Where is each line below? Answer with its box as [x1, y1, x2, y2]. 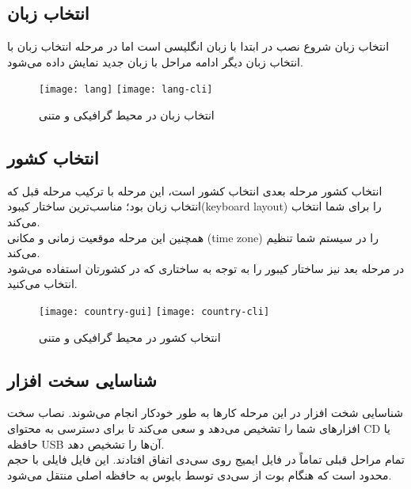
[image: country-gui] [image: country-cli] [39, 306, 270, 317]
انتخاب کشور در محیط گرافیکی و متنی [39, 328, 221, 345]
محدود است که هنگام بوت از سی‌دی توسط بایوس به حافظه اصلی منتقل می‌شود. [7, 466, 392, 483]
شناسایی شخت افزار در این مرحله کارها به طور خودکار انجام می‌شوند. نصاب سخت [7, 404, 404, 421]
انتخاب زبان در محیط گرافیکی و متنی [39, 107, 215, 123]
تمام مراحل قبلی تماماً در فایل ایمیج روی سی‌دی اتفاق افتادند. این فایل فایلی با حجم [7, 451, 405, 468]
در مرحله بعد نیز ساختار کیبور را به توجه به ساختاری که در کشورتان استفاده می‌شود [7, 260, 405, 276]
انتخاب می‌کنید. [7, 275, 78, 292]
